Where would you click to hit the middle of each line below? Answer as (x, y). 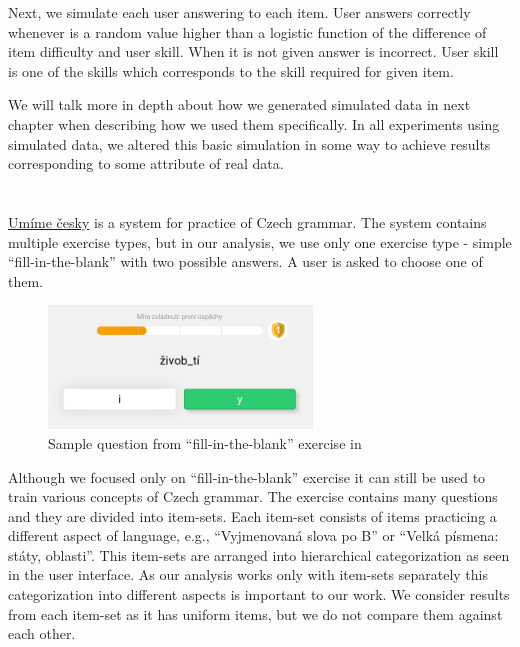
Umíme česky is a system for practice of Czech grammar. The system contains (247, 221)
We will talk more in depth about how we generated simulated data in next (239, 104)
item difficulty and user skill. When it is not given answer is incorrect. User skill (253, 51)
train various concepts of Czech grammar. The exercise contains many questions (253, 496)
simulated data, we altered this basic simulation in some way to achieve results (249, 143)
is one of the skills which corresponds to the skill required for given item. (231, 70)
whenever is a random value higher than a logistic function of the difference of (247, 31)
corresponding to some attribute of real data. (146, 163)
